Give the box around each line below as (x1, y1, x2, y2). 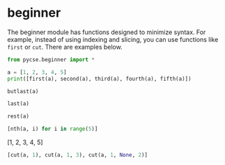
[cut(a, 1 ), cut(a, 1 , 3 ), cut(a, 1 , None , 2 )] (7, 152, 148, 159)
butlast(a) (7, 88, 39, 95)
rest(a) (7, 113, 30, 120)
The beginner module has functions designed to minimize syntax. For (7, 28, 206, 36)
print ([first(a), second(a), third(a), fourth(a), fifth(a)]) (7, 75, 192, 82)
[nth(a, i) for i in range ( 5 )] (7, 125, 98, 133)
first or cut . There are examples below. (7, 42, 123, 51)
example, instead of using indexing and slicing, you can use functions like (7, 35, 219, 43)
